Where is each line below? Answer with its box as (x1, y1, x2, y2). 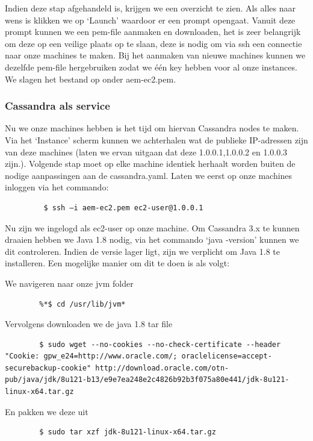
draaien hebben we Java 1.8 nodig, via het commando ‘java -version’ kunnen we (5, 233, 299, 246)
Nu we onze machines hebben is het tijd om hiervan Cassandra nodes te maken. (5, 122, 299, 134)
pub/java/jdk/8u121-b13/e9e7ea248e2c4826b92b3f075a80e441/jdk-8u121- (5, 375, 290, 384)
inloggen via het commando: (5, 181, 109, 193)
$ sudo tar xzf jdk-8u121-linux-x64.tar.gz (39, 428, 216, 437)
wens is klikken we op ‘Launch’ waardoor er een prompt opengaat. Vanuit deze (5, 13, 296, 26)
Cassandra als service (5, 98, 110, 113)
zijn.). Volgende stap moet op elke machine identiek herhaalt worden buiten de (5, 157, 296, 170)
